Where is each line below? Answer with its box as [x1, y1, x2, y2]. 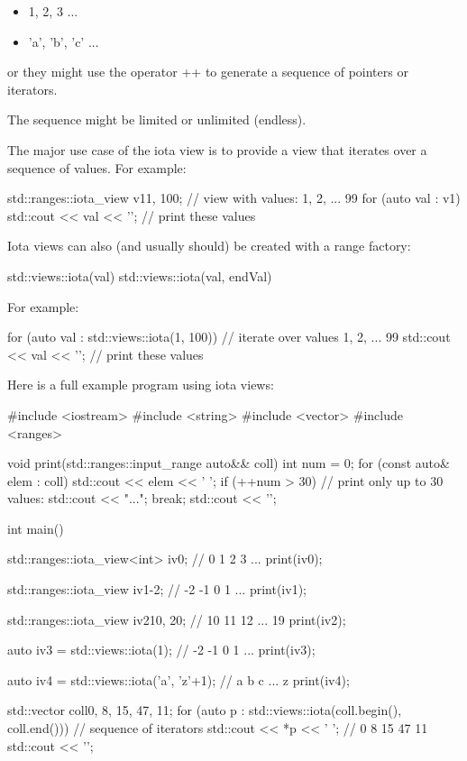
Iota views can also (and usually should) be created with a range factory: [7, 236, 411, 255]
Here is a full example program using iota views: [7, 375, 274, 394]
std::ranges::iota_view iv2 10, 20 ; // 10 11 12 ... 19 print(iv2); [7, 610, 346, 628]
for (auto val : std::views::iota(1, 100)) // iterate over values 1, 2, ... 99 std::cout [7, 327, 451, 346]
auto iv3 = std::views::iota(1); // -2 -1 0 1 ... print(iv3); [7, 640, 316, 659]
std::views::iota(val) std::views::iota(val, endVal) [7, 266, 272, 285]
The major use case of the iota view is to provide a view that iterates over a [7, 140, 427, 159]
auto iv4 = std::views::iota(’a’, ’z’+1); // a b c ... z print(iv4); [7, 670, 350, 689]
